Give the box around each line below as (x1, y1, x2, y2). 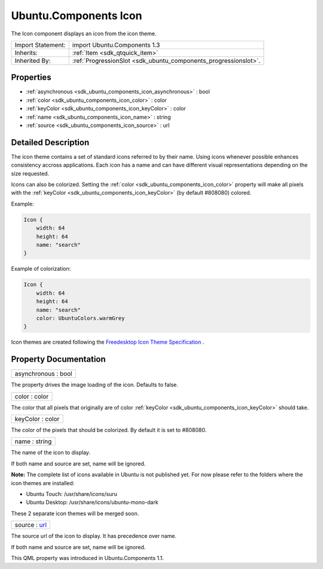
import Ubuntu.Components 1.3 (72, 41, 160, 49)
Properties (11, 72, 51, 83)
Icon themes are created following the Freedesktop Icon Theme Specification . (11, 338, 205, 346)
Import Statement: (14, 41, 66, 49)
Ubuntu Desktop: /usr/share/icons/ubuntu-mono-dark (26, 499, 159, 506)
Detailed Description (11, 137, 90, 147)
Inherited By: (14, 56, 51, 65)
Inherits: (14, 49, 38, 57)
